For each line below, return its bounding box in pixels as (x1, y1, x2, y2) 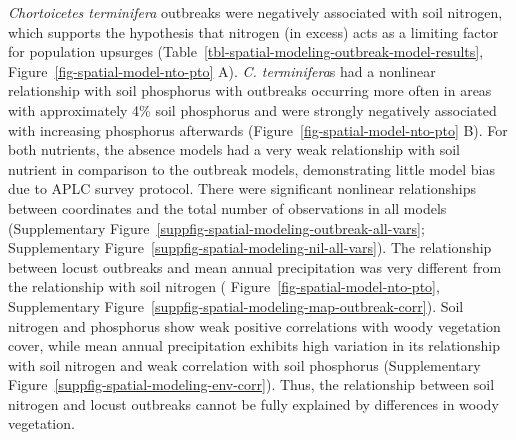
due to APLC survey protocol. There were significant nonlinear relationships (8, 178, 477, 199)
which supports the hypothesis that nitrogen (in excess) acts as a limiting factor (8, 21, 499, 42)
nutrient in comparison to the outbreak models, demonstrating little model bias (8, 158, 495, 179)
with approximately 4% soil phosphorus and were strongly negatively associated (8, 99, 497, 120)
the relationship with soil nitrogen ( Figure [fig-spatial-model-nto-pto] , (8, 276, 440, 297)
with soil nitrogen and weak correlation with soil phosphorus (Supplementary (8, 354, 481, 375)
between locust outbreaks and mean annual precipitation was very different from (8, 256, 502, 277)
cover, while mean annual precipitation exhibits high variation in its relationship (8, 335, 500, 356)
